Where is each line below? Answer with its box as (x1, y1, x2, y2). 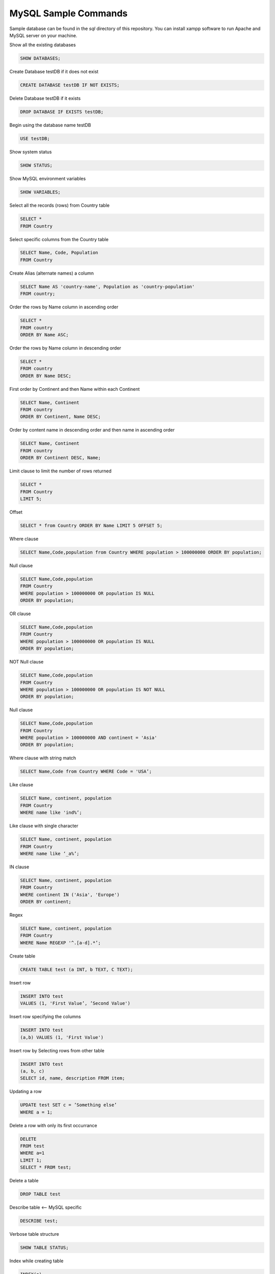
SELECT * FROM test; (20, 1164, 71, 1171)
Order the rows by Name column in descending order (9, 344, 122, 351)
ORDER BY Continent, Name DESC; (20, 414, 101, 420)
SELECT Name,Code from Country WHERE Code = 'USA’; (20, 768, 152, 775)
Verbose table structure (9, 1231, 60, 1237)
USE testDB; (20, 136, 50, 142)
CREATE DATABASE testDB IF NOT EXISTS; (20, 82, 120, 88)
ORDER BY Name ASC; (20, 332, 69, 337)
